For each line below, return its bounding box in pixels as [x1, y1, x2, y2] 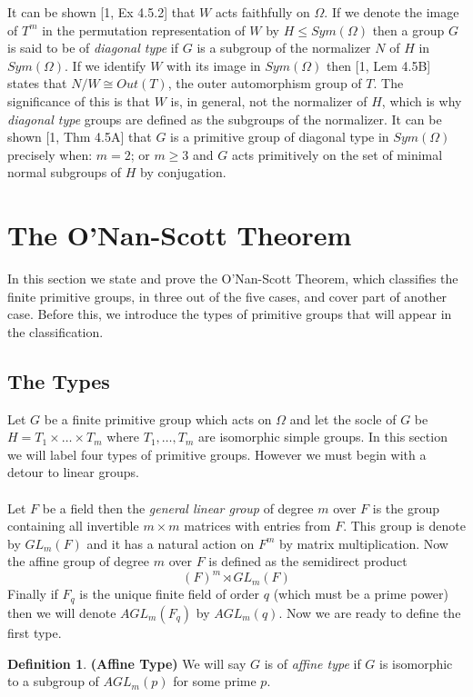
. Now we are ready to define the [278, 602, 461, 622]
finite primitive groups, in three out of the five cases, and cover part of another [7, 286, 448, 305]
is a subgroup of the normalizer [196, 38, 371, 57]
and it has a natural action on [86, 533, 255, 553]
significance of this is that [7, 91, 150, 110]
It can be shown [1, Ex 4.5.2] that [7, 3, 196, 21]
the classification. [7, 322, 104, 341]
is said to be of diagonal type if [7, 38, 179, 57]
